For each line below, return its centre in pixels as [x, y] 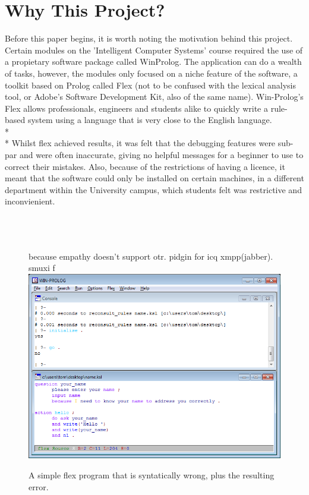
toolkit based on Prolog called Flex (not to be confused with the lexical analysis [150, 85]
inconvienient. [30, 201]
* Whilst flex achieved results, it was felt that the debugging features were [140, 143]
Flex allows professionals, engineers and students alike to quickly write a [137, 108]
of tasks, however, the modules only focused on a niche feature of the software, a [151, 73]
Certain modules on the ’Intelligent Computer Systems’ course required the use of [154, 50]
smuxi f [42, 268]
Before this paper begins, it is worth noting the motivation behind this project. [149, 38]
